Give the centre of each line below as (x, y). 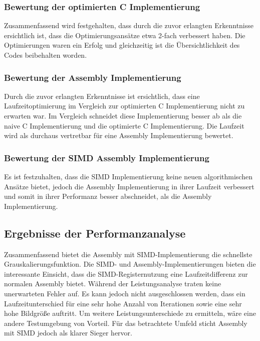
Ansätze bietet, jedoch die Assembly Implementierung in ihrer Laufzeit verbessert (129, 186)
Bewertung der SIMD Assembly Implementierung (107, 157)
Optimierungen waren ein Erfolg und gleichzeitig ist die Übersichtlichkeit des (122, 45)
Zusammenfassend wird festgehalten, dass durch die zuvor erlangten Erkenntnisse (129, 25)
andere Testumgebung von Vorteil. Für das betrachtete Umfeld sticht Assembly (126, 323)
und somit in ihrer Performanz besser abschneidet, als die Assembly (108, 196)
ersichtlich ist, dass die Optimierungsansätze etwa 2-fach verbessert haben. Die (125, 35)
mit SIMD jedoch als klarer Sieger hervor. (68, 333)
